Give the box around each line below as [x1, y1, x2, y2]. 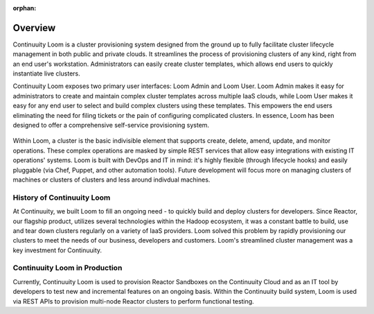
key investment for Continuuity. [12, 246, 103, 254]
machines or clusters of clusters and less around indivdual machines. [12, 175, 211, 184]
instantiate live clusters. [12, 69, 81, 78]
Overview [12, 21, 56, 34]
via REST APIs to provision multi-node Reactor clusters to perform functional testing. [12, 297, 254, 305]
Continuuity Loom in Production [12, 263, 123, 273]
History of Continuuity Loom [12, 193, 111, 202]
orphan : [12, 4, 37, 12]
